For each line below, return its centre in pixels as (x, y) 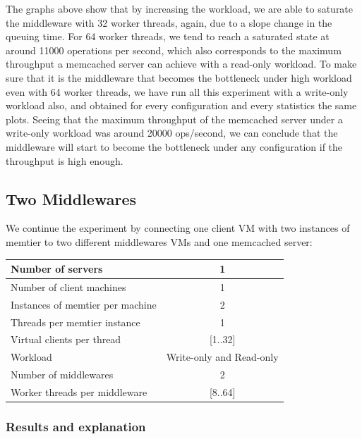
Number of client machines (68, 286)
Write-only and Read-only (222, 357)
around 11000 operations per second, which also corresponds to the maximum (174, 50)
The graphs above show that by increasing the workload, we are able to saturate (180, 8)
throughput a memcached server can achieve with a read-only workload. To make (181, 64)
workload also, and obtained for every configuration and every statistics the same (181, 105)
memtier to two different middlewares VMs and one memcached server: (159, 241)
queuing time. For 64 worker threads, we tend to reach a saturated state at (168, 36)
